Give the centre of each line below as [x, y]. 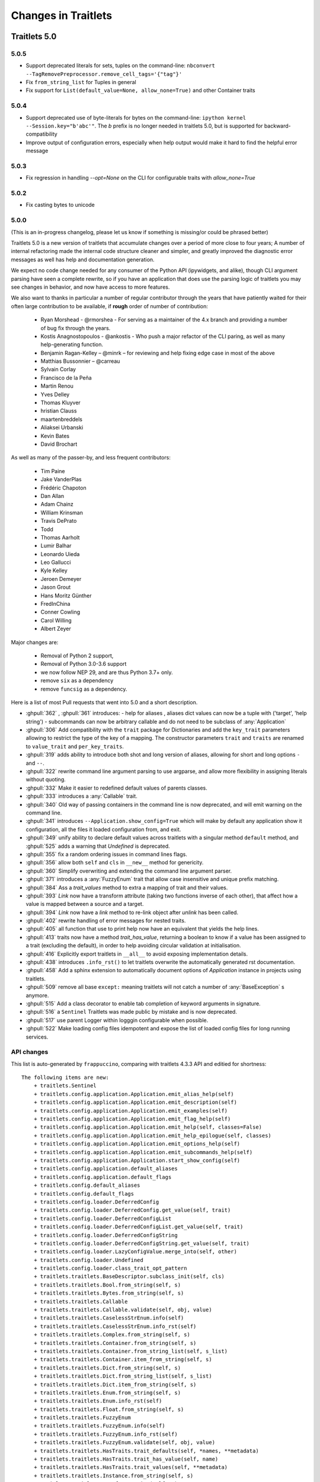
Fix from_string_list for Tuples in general [81, 82]
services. [37, 1037]
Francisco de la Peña [66, 378]
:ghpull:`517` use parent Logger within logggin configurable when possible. [117, 1020]
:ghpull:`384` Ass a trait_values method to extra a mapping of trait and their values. [127, 887]
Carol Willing [56, 620]
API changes [30, 1052]
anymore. [37, 995]
